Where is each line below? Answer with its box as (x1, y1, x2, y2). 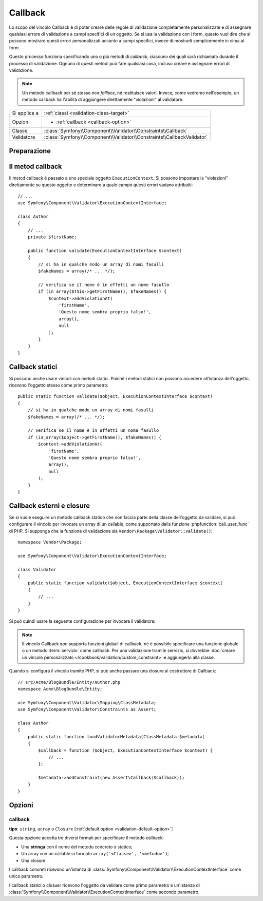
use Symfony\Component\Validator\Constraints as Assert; (18, 707, 157, 712)
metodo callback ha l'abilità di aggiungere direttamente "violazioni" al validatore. (22, 96, 184, 102)
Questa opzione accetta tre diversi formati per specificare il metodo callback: (9, 835, 164, 841)
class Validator (18, 567, 56, 572)
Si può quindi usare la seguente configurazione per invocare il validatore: (9, 618, 156, 624)
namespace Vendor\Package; (18, 539, 82, 545)
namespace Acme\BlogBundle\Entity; (18, 686, 103, 692)
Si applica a (12, 110, 39, 116)
